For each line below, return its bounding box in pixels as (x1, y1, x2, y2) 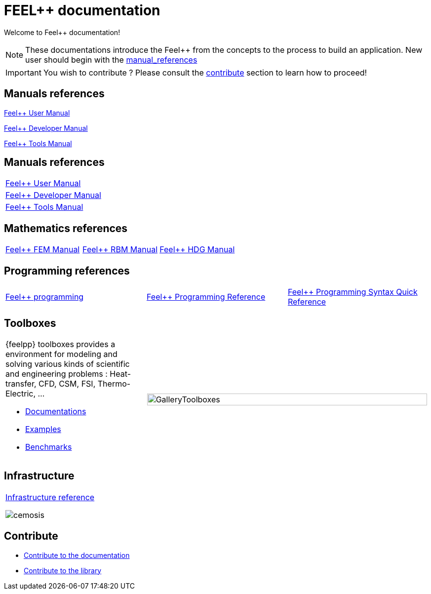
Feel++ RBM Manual (82, 244, 158, 255)
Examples (25, 424, 61, 434)
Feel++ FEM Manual (5, 244, 80, 255)
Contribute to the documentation (24, 551, 130, 559)
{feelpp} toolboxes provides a (5, 339, 116, 349)
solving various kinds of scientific (5, 358, 130, 369)
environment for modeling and (5, 349, 118, 359)
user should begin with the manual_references (25, 54, 197, 65)
